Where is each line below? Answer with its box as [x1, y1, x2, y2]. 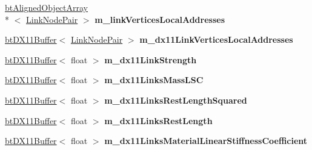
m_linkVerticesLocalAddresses [95, 13, 225, 25]
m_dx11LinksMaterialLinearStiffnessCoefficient [104, 134, 308, 147]
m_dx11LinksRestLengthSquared [104, 93, 247, 106]
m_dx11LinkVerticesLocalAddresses [139, 33, 293, 46]
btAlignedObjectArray [5, 1, 88, 13]
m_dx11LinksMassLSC [104, 73, 204, 86]
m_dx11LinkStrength [104, 53, 197, 66]
